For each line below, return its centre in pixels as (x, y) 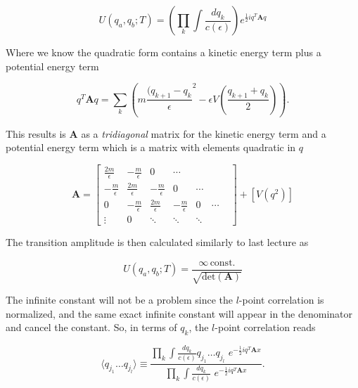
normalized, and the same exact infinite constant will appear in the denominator (179, 313)
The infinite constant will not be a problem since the (119, 300)
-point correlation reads (265, 327)
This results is (36, 133)
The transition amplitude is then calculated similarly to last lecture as (157, 242)
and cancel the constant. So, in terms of (91, 327)
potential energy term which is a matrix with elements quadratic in (151, 147)
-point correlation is (281, 300)
